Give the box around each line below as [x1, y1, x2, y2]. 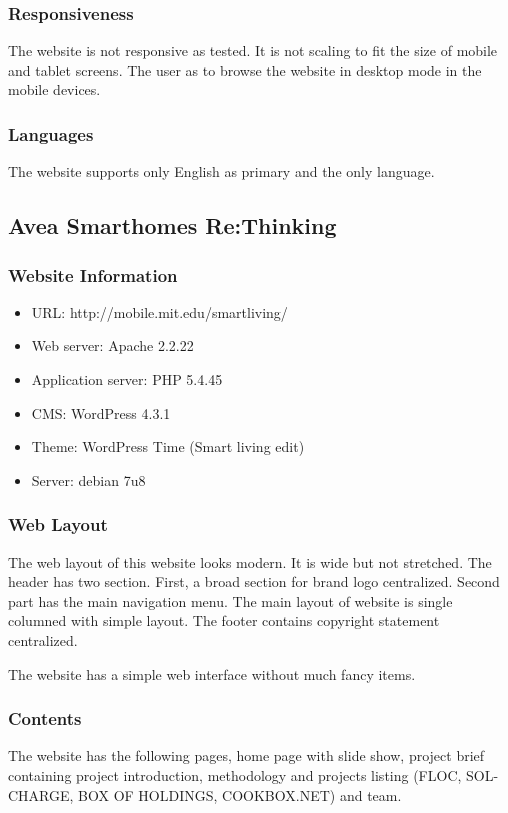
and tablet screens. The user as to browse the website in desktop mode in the [8, 59, 482, 80]
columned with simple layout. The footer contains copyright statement [8, 610, 440, 631]
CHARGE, [8, 784, 74, 805]
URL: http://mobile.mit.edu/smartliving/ [31, 301, 288, 322]
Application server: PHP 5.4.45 [31, 369, 223, 389]
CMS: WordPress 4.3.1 [31, 402, 171, 423]
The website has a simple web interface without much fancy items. [8, 663, 416, 684]
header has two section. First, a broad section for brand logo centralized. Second [8, 571, 500, 592]
